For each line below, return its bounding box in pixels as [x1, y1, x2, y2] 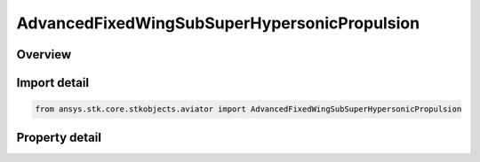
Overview [16, 47, 72, 62]
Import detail [16, 75, 89, 90]
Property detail [16, 129, 102, 145]
